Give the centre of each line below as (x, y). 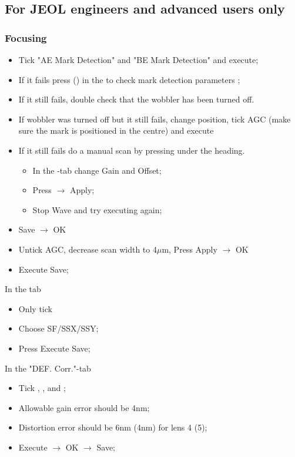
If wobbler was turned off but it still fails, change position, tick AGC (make (155, 119)
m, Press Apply (190, 249)
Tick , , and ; (42, 388)
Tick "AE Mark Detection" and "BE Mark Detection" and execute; (138, 59)
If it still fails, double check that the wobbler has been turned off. (136, 99)
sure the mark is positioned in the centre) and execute (116, 130)
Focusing (26, 37)
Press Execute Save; (54, 348)
